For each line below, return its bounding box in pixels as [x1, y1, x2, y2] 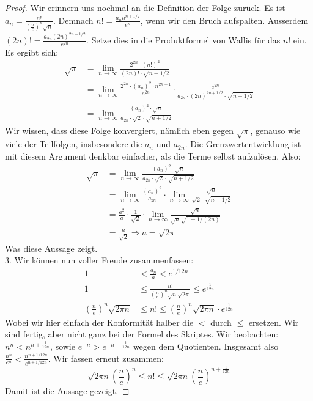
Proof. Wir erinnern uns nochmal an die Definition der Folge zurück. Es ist [5, 1, 285, 13]
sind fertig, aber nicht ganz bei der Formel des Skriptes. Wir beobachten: [5, 328, 279, 340]
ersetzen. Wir [248, 315, 299, 328]
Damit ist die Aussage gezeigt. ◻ [5, 384, 130, 397]
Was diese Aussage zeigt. [5, 241, 98, 254]
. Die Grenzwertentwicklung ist [185, 138, 301, 150]
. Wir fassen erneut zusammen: [48, 351, 164, 364]
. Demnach [53, 13, 94, 26]
